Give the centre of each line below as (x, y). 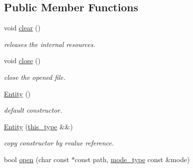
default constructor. (33, 110)
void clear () (22, 28)
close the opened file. (35, 77)
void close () (22, 60)
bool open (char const (37, 159)
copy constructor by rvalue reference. (59, 143)
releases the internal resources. (50, 44)
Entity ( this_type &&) (38, 126)
